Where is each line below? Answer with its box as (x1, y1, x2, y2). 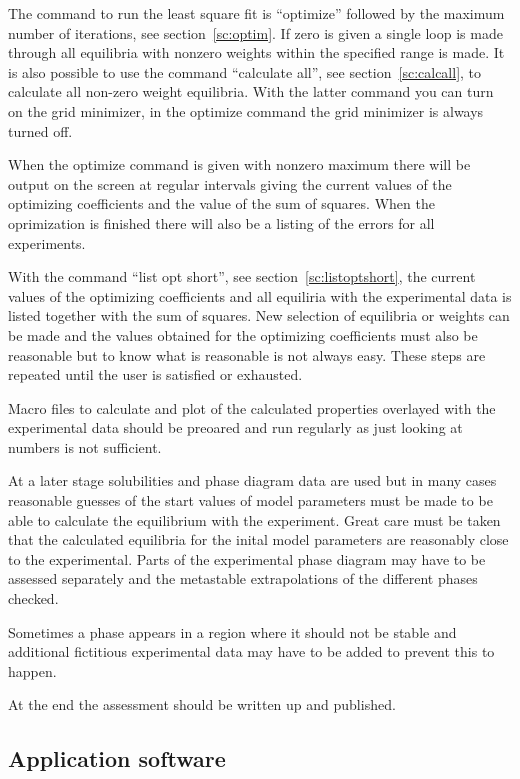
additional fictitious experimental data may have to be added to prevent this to (8, 641, 495, 662)
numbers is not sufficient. (8, 436, 162, 457)
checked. (8, 588, 59, 609)
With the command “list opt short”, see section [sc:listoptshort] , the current (8, 266, 476, 287)
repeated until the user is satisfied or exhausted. (8, 364, 303, 385)
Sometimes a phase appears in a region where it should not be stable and (8, 621, 457, 642)
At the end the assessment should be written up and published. (8, 694, 396, 715)
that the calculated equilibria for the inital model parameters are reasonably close (8, 529, 509, 550)
